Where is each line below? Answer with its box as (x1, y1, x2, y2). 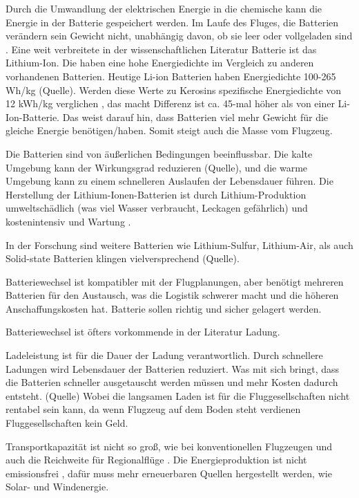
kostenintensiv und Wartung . (6, 214, 131, 228)
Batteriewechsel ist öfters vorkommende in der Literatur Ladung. (6, 324, 280, 339)
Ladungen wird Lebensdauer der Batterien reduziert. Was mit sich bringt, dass (6, 361, 340, 376)
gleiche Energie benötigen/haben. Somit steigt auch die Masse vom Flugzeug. (6, 123, 333, 138)
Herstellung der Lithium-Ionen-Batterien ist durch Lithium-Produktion (6, 187, 307, 201)
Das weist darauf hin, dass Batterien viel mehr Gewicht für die (62, 109, 329, 124)
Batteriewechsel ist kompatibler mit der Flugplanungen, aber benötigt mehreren (6, 274, 344, 288)
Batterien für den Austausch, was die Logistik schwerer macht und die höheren (6, 288, 339, 302)
